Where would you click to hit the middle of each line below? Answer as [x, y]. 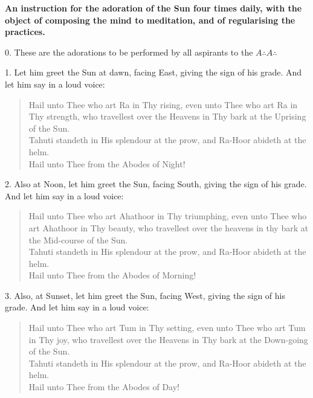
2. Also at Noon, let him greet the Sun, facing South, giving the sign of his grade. [156, 184]
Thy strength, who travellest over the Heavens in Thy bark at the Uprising [167, 116]
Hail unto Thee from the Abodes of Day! [104, 387]
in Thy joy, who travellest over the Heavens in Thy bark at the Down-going [168, 339]
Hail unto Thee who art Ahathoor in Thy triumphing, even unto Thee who [168, 216]
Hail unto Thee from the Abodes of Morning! [112, 275]
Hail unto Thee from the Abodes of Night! [107, 163]
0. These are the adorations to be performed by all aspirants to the [129, 52]
